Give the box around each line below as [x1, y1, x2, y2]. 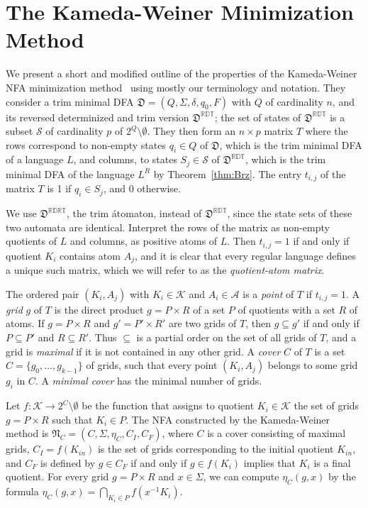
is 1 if [47, 181, 72, 196]
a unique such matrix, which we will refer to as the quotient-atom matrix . [6, 263, 325, 277]
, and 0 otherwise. [103, 181, 181, 196]
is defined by [40, 455, 96, 470]
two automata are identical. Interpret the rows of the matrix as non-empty [6, 219, 330, 234]
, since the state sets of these [227, 206, 352, 221]
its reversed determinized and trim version [6, 109, 189, 124]
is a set [314, 343, 345, 358]
